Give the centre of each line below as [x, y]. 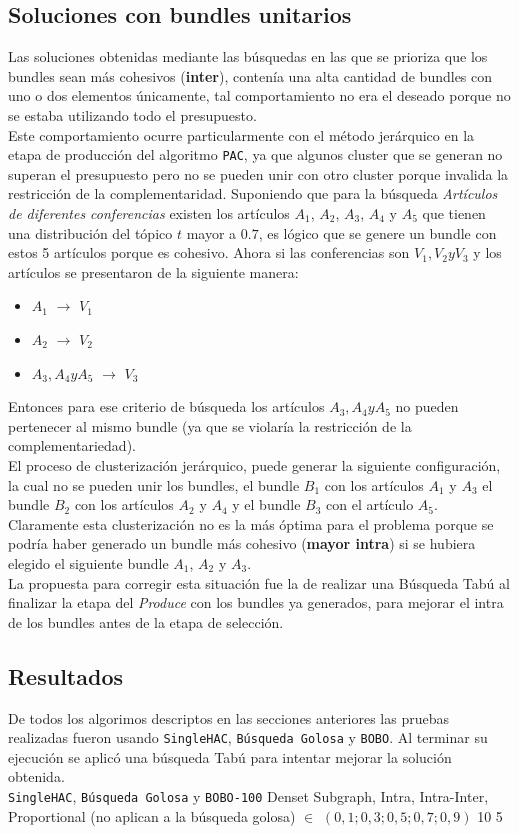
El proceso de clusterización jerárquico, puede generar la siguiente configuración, [254, 464]
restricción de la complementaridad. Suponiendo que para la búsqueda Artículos [253, 193]
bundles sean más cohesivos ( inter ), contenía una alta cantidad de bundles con [250, 75]
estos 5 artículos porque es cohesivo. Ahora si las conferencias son [209, 252]
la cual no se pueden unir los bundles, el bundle [154, 484]
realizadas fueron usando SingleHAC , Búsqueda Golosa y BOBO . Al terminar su [248, 737]
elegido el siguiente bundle [88, 562]
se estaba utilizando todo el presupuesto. [132, 114]
